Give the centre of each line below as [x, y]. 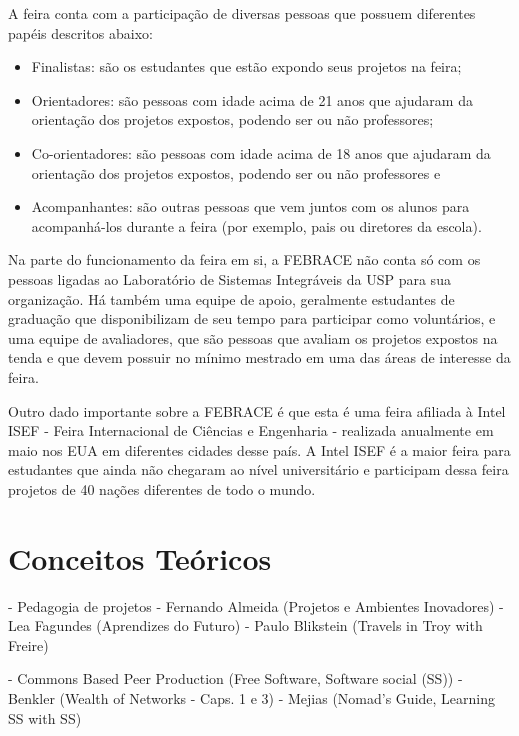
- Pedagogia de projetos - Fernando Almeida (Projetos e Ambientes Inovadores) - [256, 605]
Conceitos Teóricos [140, 557]
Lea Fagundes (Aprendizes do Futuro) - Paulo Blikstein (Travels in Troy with [245, 625]
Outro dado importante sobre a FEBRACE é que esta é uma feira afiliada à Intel [257, 410]
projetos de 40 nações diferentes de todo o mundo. [162, 488]
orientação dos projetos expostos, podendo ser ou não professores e [236, 172]
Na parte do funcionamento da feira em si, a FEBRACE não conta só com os [244, 259]
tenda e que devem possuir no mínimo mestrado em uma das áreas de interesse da [259, 357]
